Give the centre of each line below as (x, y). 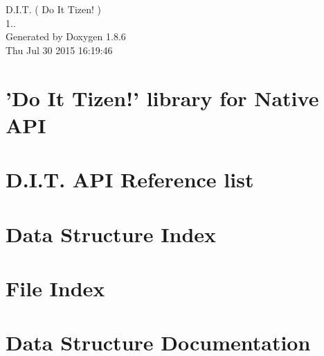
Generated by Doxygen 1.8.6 (66, 36)
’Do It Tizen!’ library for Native (162, 98)
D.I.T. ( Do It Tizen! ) (54, 9)
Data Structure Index (111, 234)
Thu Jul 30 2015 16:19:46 (59, 50)
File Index (55, 288)
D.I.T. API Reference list (130, 179)
